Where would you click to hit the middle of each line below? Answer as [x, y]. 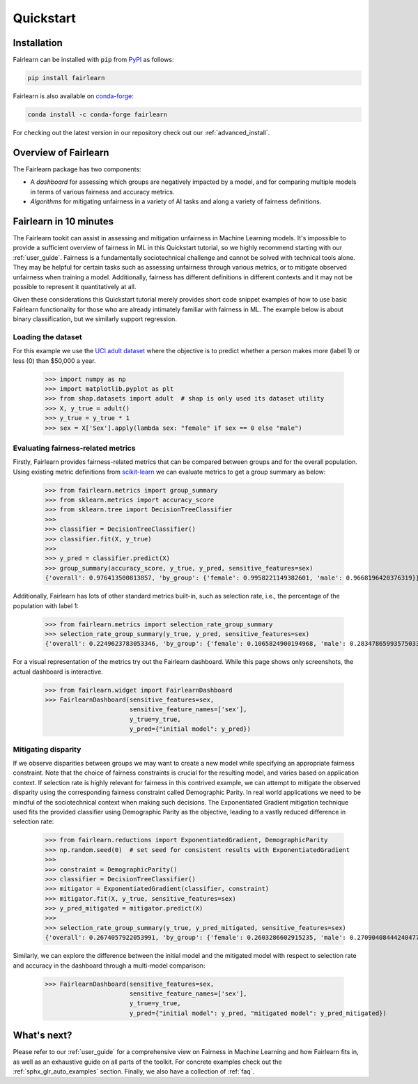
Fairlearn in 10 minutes [63, 221]
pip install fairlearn [66, 78]
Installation [38, 43]
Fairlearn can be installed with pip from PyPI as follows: [93, 60]
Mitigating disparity [47, 749]
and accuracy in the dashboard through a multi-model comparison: [109, 966]
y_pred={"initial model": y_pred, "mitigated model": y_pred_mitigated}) [258, 1013]
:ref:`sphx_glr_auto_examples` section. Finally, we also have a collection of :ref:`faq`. [133, 1071]
